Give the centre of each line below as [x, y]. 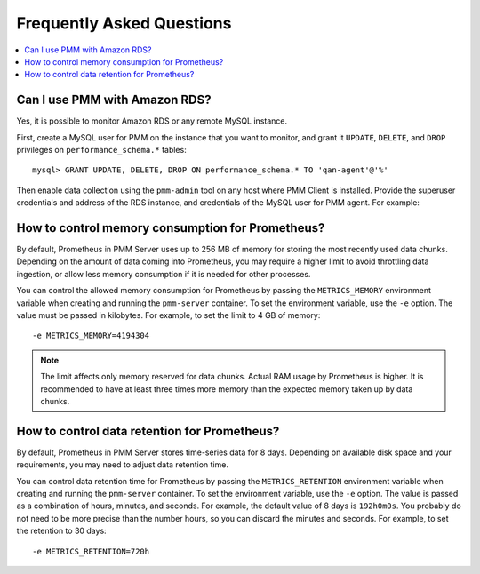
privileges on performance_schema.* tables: [101, 150]
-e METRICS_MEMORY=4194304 [91, 336]
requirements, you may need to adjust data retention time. [122, 465]
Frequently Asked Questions [124, 23]
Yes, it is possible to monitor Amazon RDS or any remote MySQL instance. [152, 121]
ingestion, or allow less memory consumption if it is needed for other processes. [164, 274]
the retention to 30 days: [61, 531]
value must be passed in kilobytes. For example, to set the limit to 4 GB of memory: [168, 315]
